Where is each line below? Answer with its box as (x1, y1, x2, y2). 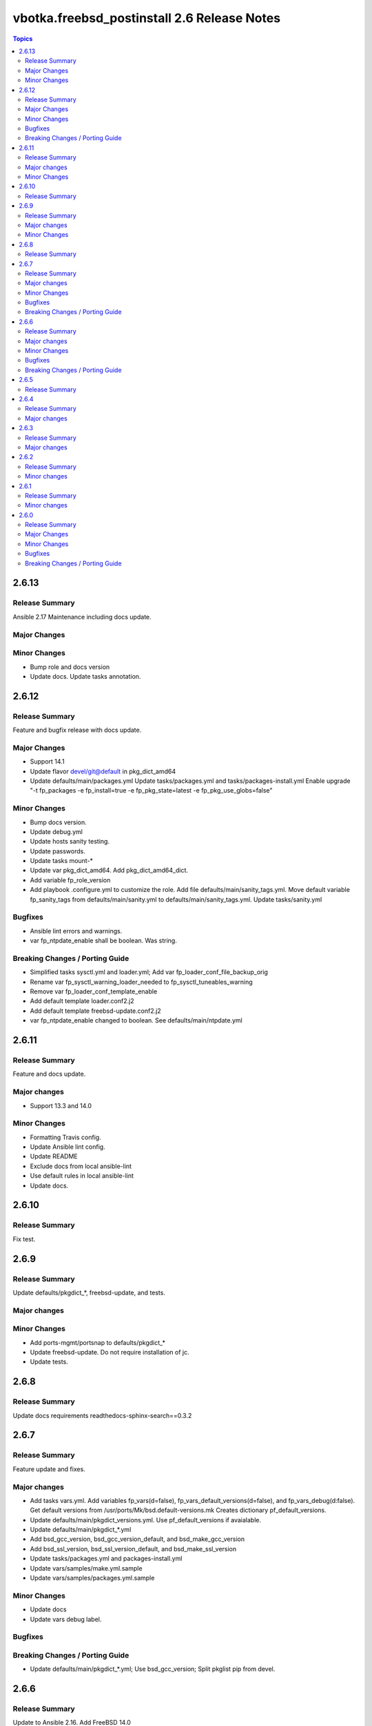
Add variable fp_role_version (30, 875, 111, 884)
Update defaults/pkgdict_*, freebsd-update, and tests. (12, 1288, 165, 1297)
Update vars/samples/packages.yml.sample (30, 1574, 155, 1582)
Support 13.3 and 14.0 (30, 1101, 92, 1109)
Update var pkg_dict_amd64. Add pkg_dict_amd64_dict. (30, 866, 189, 875)
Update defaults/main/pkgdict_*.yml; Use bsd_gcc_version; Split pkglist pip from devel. (30, 1665, 276, 1674)
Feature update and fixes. (12, 1464, 85, 1473)
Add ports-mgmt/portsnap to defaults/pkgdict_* (30, 1338, 165, 1346)
